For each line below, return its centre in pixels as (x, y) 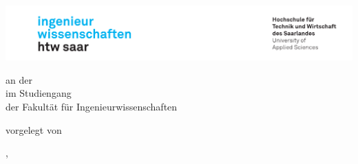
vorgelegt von (34, 129)
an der (19, 79)
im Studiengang (39, 93)
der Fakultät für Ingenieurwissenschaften (92, 106)
